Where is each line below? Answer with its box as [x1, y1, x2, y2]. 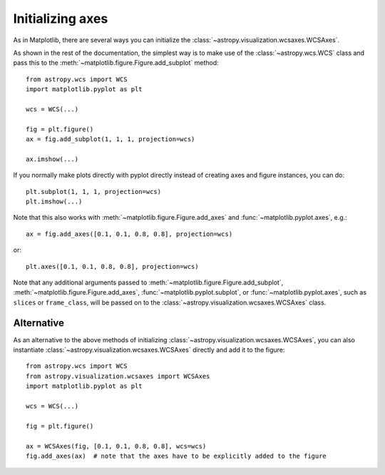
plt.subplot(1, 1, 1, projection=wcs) [26, 188, 162, 195]
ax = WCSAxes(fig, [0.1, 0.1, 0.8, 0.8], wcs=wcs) [26, 442, 207, 450]
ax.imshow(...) [26, 155, 79, 163]
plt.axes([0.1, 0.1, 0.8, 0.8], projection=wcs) [26, 262, 199, 270]
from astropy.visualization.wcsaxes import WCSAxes [26, 372, 210, 380]
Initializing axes [13, 11, 108, 26]
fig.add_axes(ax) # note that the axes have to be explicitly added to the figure [26, 451, 327, 460]
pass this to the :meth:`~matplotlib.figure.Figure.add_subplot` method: [13, 58, 219, 67]
